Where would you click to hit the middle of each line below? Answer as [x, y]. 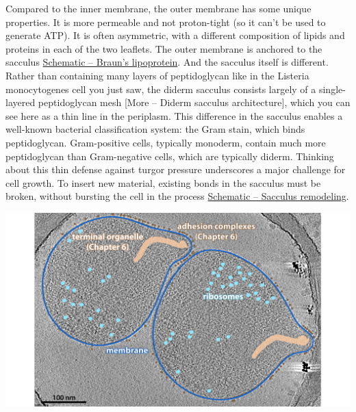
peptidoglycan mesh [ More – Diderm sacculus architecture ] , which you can [194, 102]
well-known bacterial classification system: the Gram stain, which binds [155, 129]
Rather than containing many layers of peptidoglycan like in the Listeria [157, 75]
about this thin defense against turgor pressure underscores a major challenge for [176, 169]
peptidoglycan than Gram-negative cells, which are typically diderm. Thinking [170, 156]
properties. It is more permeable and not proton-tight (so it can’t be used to [166, 22]
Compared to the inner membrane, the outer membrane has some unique [158, 8]
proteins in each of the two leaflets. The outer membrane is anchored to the [164, 48]
